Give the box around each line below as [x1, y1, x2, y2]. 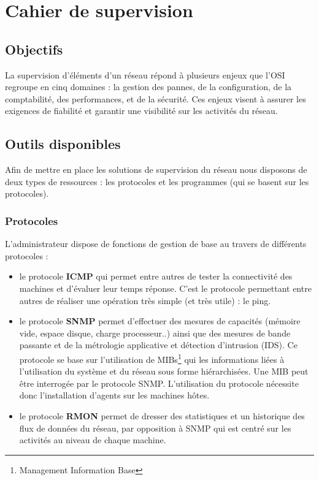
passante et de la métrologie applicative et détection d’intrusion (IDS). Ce [19, 338, 298, 351]
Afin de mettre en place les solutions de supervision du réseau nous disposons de [5, 163, 307, 176]
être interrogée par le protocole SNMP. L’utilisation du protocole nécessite [19, 376, 299, 389]
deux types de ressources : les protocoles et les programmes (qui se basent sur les [5, 175, 309, 188]
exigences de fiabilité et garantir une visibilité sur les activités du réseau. [5, 104, 278, 117]
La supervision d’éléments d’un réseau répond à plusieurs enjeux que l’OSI [5, 68, 285, 81]
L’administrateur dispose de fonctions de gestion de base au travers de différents [5, 237, 307, 250]
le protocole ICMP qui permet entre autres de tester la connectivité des [19, 270, 293, 283]
